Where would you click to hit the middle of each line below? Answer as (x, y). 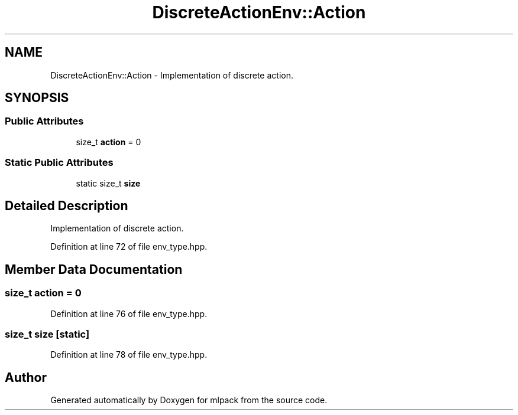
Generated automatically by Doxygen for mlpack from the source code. (189, 400)
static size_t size (108, 183)
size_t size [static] (47, 334)
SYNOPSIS (37, 98)
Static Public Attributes (59, 163)
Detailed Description (67, 205)
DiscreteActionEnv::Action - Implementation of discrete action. (172, 75)
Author (26, 377)
